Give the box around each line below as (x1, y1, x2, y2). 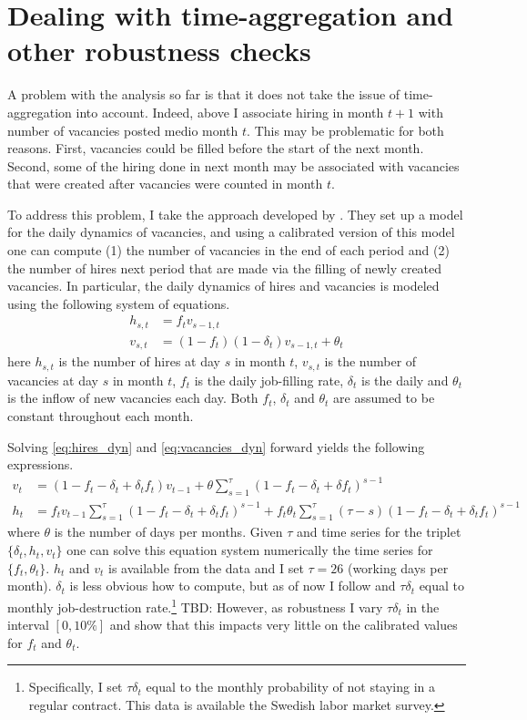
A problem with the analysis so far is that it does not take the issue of (7, 85, 400, 104)
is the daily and (361, 370, 449, 389)
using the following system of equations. (7, 293, 230, 313)
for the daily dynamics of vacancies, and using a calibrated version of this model (7, 222, 455, 242)
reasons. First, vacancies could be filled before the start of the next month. (7, 139, 424, 158)
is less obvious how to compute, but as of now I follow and (69, 576, 396, 595)
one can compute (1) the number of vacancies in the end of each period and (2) (7, 241, 450, 260)
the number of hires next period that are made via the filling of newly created (7, 258, 442, 277)
